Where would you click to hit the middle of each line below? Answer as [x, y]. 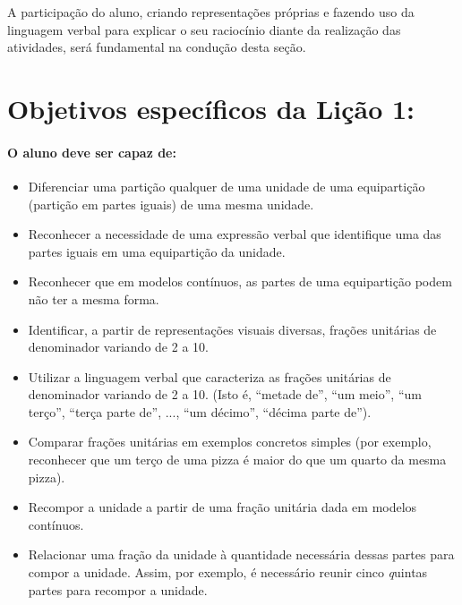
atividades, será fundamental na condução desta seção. [157, 47]
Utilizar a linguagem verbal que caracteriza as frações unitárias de [210, 376]
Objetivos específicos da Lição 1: [211, 108]
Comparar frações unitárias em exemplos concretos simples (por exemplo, [230, 442]
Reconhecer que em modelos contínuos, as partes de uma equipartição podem [240, 281]
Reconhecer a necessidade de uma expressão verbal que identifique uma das [235, 234]
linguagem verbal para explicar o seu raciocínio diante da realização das [204, 29]
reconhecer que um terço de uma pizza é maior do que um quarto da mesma [237, 460]
